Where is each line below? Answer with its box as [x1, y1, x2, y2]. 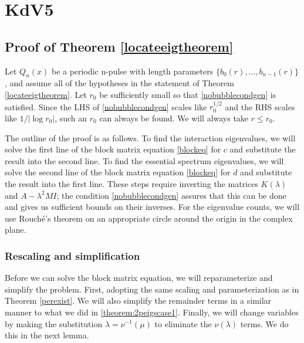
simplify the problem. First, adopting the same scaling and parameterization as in [5, 283, 299, 295]
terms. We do [240, 317, 289, 330]
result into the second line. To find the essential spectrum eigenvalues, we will [5, 154, 284, 167]
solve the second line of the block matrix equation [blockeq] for [5, 166, 231, 178]
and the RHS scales [225, 100, 295, 113]
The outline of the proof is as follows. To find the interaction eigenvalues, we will [5, 131, 296, 144]
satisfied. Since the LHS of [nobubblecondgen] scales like [5, 100, 207, 113]
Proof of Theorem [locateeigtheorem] [5, 37, 234, 55]
